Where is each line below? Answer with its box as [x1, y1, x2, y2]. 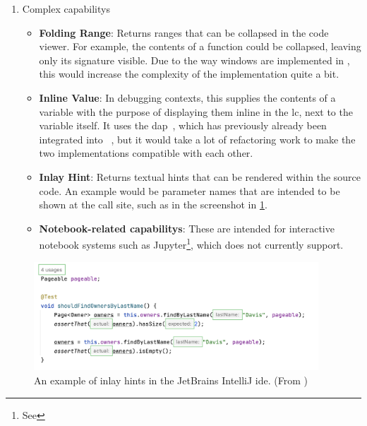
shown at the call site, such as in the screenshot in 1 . [39, 197, 267, 212]
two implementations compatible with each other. [39, 146, 253, 160]
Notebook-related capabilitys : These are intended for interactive [39, 220, 335, 235]
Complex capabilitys [22, 1, 110, 16]
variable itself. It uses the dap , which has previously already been [39, 118, 327, 133]
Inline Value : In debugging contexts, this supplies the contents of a [39, 90, 336, 105]
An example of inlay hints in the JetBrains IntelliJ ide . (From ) [34, 372, 308, 387]
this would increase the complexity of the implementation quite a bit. [39, 66, 339, 81]
